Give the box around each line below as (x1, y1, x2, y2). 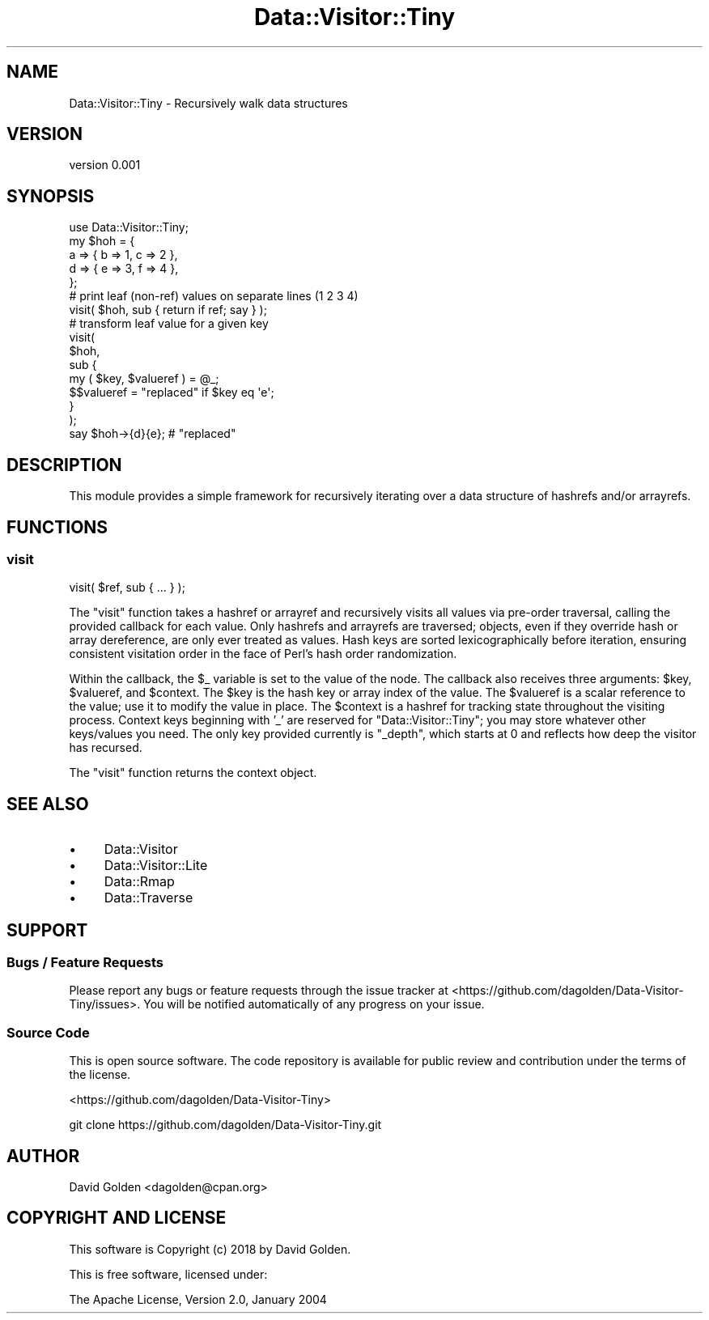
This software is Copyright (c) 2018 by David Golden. (69, 1241, 351, 1256)
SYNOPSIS (6, 185, 95, 206)
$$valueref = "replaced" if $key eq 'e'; (69, 385, 274, 400)
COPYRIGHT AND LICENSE (6, 1208, 227, 1229)
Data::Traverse (104, 889, 193, 906)
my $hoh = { (69, 234, 135, 248)
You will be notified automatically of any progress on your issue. (143, 997, 485, 1012)
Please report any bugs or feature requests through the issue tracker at (69, 983, 448, 998)
